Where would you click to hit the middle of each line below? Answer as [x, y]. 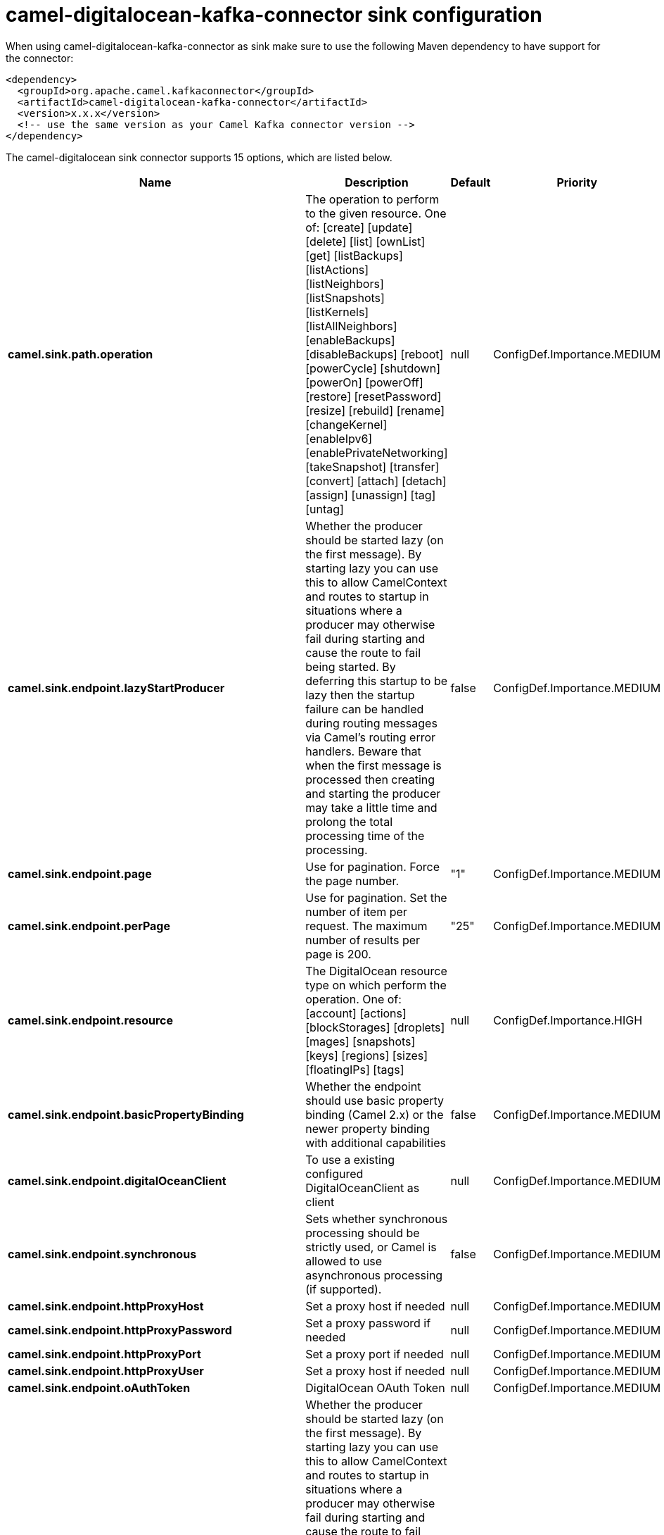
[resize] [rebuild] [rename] [375, 410]
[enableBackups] [350, 340]
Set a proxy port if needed [375, 1354]
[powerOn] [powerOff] [364, 382]
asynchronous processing [374, 1275]
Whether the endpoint [363, 1086]
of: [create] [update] [359, 227]
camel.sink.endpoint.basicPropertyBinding [126, 1114]
